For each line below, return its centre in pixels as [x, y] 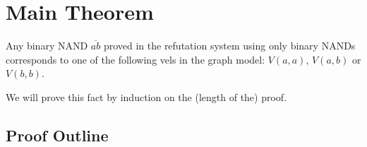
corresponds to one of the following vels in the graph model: [136, 59]
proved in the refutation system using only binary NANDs [229, 46]
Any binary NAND [47, 46]
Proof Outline [57, 135]
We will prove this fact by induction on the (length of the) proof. [146, 96]
